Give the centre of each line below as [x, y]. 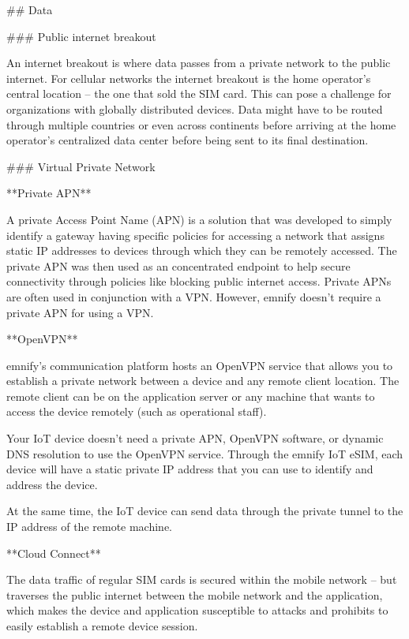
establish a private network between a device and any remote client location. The [203, 381]
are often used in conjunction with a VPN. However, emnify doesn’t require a [194, 296]
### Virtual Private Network [81, 166]
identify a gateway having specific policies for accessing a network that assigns [195, 235]
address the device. [52, 484]
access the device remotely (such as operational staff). [137, 411]
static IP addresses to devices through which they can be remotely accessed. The [202, 250]
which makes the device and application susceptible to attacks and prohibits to [197, 610]
